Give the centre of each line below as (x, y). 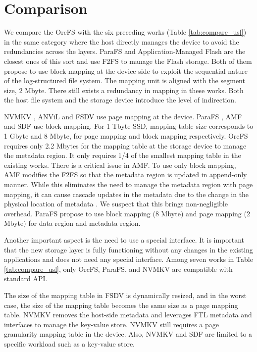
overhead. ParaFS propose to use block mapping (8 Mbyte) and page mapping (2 (127, 213)
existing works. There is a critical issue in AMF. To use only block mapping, (120, 165)
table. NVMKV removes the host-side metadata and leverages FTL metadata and (128, 315)
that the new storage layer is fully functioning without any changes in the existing (128, 249)
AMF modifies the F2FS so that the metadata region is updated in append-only (126, 175)
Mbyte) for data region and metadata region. (72, 223)
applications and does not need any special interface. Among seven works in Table (128, 259)
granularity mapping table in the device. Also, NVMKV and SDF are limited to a (128, 334)
